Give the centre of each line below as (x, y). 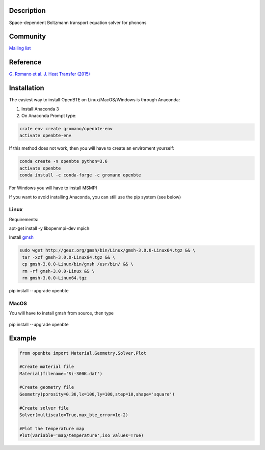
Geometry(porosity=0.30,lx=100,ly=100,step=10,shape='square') (97, 394)
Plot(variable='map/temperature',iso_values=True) (82, 436)
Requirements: (24, 219)
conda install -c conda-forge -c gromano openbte (80, 175)
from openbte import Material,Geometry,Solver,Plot (83, 353)
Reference (25, 62)
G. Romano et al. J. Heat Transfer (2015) (50, 74)
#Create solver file (44, 408)
